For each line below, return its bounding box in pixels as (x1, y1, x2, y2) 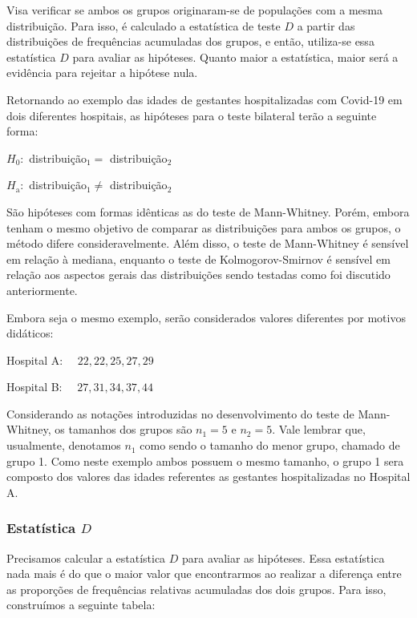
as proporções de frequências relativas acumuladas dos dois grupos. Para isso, (6, 580, 387, 597)
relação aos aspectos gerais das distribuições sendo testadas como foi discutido (6, 266, 391, 283)
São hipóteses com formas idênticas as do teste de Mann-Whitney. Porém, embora (6, 203, 410, 220)
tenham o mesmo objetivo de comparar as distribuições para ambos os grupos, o (6, 219, 401, 236)
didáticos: (6, 325, 54, 341)
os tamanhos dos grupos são (55, 421, 192, 438)
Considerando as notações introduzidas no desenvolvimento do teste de (6, 405, 354, 422)
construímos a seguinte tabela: (6, 596, 156, 613)
